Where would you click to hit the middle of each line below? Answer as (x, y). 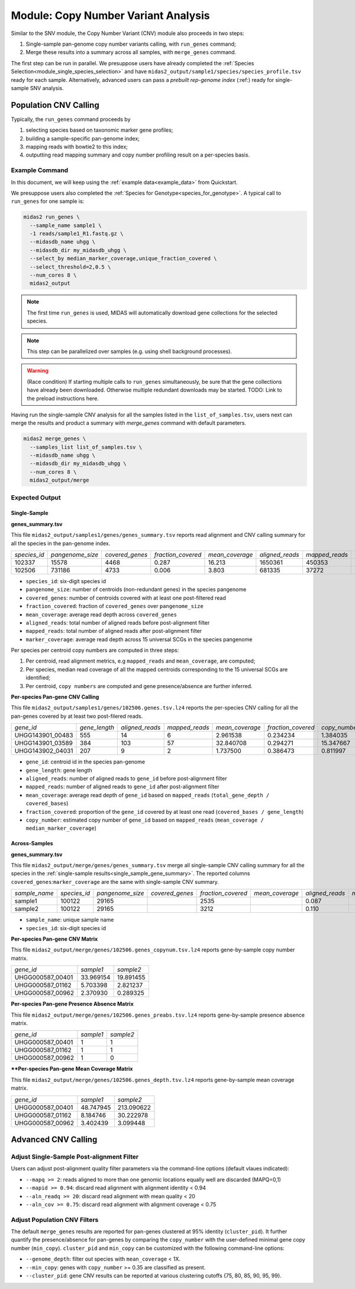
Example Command (40, 170)
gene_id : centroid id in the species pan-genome (85, 762)
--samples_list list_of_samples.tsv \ (86, 447)
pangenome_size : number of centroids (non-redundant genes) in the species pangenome (136, 590)
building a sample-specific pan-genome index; (83, 138)
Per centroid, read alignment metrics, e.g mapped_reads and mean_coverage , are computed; (141, 661)
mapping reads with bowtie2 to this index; (77, 147)
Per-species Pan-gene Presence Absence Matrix (72, 1004)
